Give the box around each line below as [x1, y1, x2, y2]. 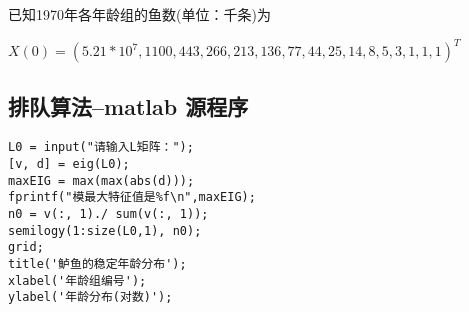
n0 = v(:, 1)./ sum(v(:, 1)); [8, 206, 209, 221]
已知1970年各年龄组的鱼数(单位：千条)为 [8, 4, 271, 24]
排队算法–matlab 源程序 [8, 91, 249, 122]
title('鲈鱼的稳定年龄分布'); [8, 256, 187, 271]
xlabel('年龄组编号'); [8, 273, 147, 288]
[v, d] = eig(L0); [8, 156, 130, 171]
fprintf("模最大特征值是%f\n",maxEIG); [8, 190, 256, 205]
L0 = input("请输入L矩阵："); [8, 140, 194, 155]
